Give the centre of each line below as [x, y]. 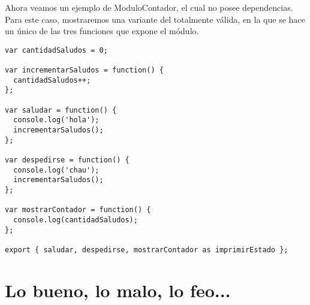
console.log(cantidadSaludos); [76, 220]
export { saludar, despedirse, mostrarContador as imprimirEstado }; [147, 250]
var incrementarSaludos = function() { [84, 70]
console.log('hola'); [56, 120]
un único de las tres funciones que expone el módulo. [102, 31]
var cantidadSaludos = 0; [56, 50]
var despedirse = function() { [67, 160]
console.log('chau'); [56, 170]
